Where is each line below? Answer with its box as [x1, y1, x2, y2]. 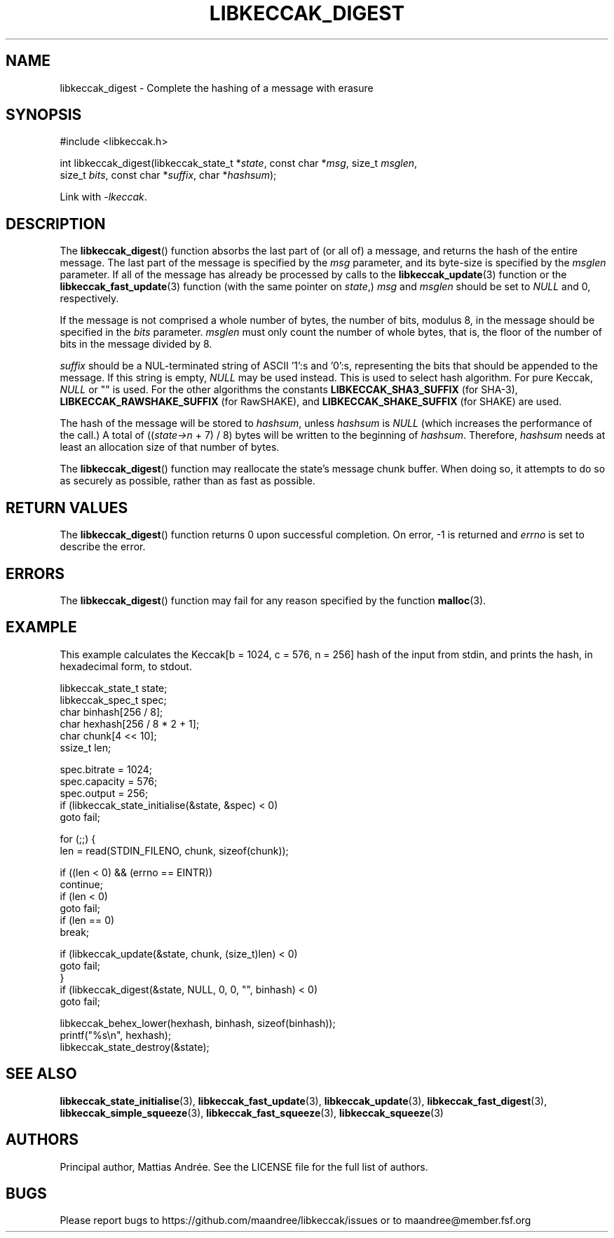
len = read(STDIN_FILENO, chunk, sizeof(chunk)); [60, 844, 289, 857]
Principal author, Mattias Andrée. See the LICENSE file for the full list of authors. [60, 1160, 428, 1173]
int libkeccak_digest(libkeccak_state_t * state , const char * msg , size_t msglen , [60, 157, 418, 170]
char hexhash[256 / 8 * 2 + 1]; [60, 717, 200, 730]
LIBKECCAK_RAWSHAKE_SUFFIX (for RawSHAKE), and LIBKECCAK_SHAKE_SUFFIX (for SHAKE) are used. [60, 395, 562, 408]
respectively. [60, 292, 119, 305]
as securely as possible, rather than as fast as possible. [60, 475, 315, 487]
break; [60, 925, 90, 938]
